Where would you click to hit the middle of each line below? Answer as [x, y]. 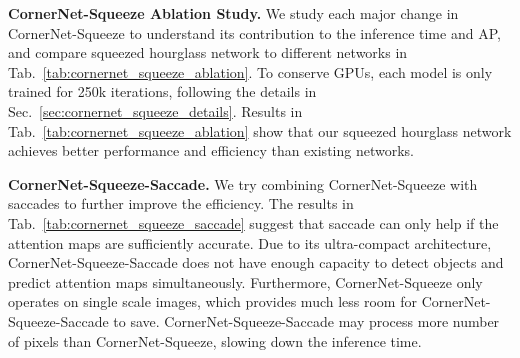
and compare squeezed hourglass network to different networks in [208, 52]
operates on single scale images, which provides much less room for [212, 301]
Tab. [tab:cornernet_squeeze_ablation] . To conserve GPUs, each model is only [250, 71]
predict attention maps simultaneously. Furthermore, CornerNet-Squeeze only [245, 281]
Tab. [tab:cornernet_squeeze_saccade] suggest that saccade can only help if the [253, 222]
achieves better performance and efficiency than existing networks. [211, 150]
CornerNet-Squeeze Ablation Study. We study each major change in [233, 13]
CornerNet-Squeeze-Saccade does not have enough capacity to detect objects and [256, 262]
